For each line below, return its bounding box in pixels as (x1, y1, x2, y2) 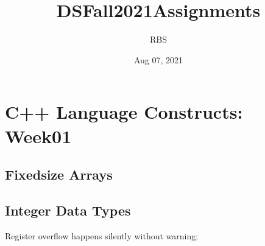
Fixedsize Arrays (5, 165, 113, 184)
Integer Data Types (5, 200, 131, 219)
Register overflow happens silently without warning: (5, 229, 199, 242)
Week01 (5, 123, 72, 148)
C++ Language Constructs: (5, 99, 243, 124)
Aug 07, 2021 (133, 53, 183, 66)
